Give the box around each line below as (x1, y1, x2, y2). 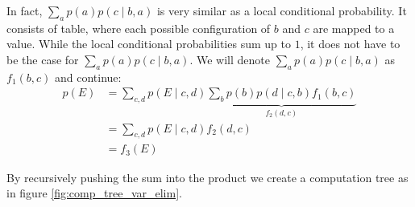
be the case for (6, 51, 79, 67)
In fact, (6, 2, 43, 18)
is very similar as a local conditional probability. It (156, 2, 407, 18)
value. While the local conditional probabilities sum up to (6, 35, 291, 52)
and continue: (55, 68, 122, 85)
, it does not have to (300, 35, 400, 52)
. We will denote (189, 51, 271, 67)
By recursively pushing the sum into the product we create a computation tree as (6, 168, 409, 185)
